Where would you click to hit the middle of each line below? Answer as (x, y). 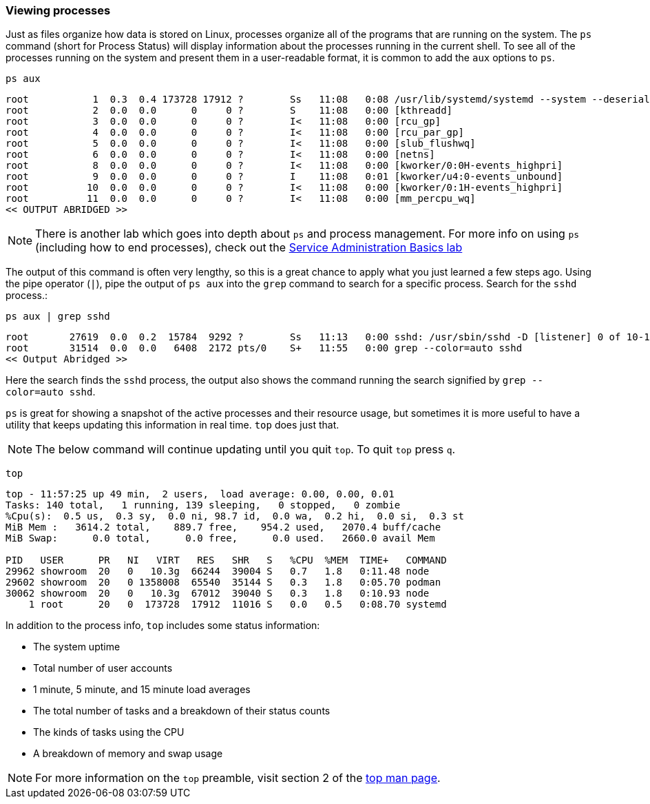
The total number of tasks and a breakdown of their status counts (182, 711)
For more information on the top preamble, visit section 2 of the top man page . (238, 778)
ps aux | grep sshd (58, 317)
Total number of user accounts (103, 668)
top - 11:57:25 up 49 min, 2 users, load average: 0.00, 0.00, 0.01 (200, 494)
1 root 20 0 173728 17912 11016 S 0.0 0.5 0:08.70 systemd (238, 605)
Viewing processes (58, 10)
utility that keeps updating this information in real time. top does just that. (172, 425)
